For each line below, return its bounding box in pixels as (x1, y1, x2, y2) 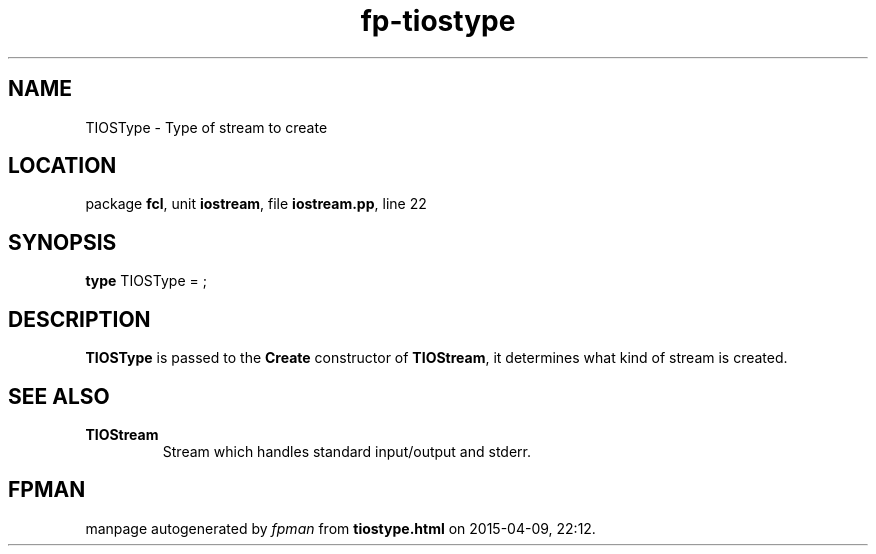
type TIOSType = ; (85, 272, 207, 290)
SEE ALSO (8, 383, 110, 409)
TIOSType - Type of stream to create (85, 118, 328, 136)
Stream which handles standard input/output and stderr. (162, 442, 532, 460)
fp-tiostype (360, 4, 516, 38)
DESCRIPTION (8, 306, 151, 332)
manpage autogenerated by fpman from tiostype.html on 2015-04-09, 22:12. (85, 519, 596, 537)
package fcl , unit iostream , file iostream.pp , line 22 (85, 195, 427, 213)
